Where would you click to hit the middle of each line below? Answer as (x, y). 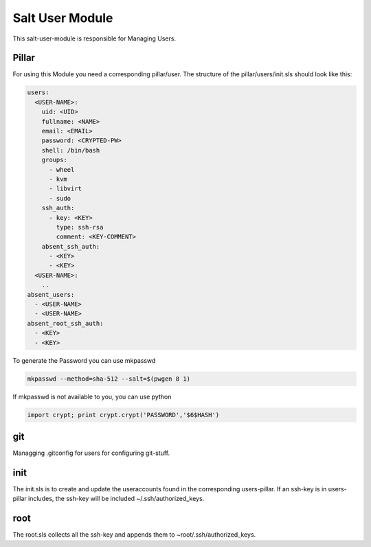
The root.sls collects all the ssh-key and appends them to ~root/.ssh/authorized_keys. (134, 535)
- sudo (60, 198)
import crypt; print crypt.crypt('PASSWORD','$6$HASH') (123, 415)
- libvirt (66, 189)
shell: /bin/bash (71, 150)
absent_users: (51, 294)
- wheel (62, 169)
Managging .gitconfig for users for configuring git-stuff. (91, 453)
